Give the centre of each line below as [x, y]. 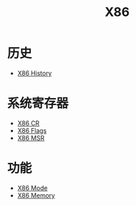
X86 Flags [32, 130]
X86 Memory [36, 195]
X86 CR [28, 123]
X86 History [35, 73]
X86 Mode [32, 188]
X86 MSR [31, 138]
